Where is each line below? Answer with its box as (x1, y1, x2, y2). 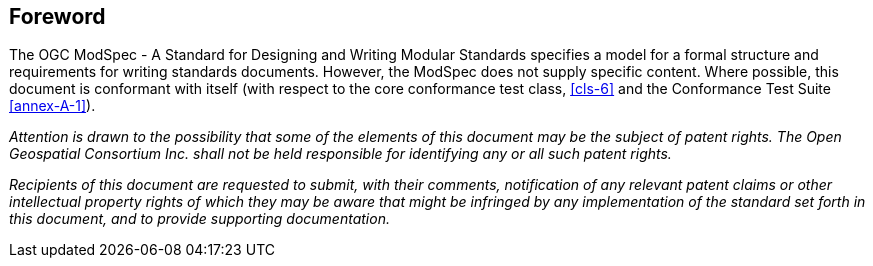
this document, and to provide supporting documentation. (9, 210, 390, 228)
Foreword (9, 4, 106, 29)
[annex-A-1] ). (9, 97, 96, 115)
